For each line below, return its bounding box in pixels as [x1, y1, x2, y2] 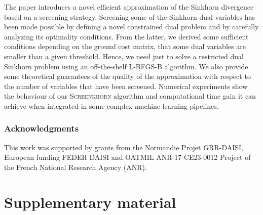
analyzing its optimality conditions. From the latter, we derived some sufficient [4, 31, 249, 41]
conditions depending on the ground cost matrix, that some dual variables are [4, 41, 246, 52]
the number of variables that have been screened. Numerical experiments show [4, 80, 248, 91]
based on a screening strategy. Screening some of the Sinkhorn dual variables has [4, 11, 255, 22]
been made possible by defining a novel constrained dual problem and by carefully [4, 21, 259, 32]
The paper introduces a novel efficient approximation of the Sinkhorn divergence [4, 2, 254, 12]
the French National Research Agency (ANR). [4, 161, 147, 172]
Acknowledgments [4, 122, 79, 135]
